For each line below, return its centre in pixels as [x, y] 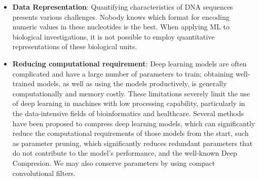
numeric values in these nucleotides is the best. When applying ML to [121, 27]
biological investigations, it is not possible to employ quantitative [114, 36]
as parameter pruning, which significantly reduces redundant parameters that [133, 143]
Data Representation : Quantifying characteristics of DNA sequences [123, 7]
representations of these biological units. [75, 46]
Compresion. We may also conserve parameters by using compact [114, 163]
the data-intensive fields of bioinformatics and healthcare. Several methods [128, 113]
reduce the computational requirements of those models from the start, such [131, 133]
